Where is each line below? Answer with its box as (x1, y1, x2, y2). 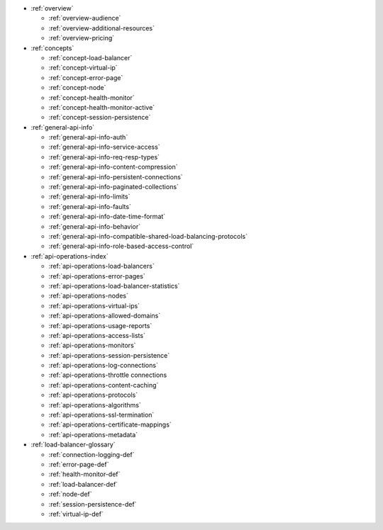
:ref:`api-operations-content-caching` (48, 380, 159, 389)
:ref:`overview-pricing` (48, 34, 115, 43)
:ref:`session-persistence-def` (48, 500, 137, 508)
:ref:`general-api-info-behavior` (48, 222, 141, 230)
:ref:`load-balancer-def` (48, 480, 118, 488)
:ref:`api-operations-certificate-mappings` (48, 420, 172, 429)
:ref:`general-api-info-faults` (48, 202, 131, 210)
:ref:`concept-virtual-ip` (48, 64, 118, 72)
